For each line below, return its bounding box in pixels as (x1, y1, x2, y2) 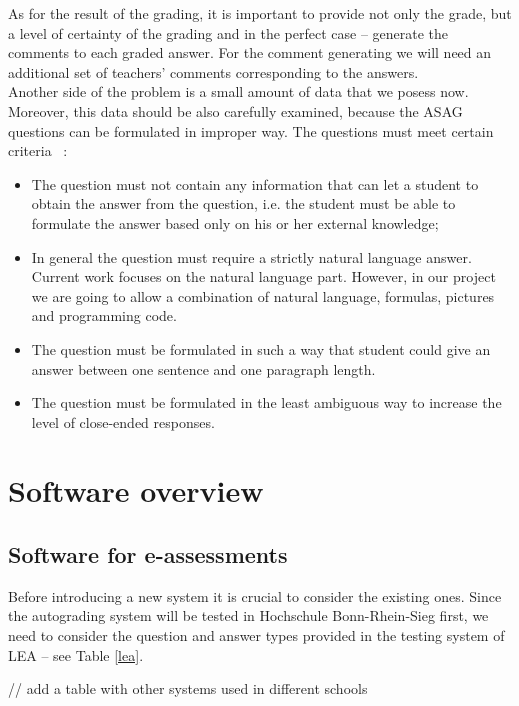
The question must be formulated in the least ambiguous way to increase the (31, 392, 502, 413)
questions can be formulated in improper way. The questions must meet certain (8, 120, 494, 141)
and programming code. (31, 305, 177, 326)
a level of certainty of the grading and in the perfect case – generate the (8, 22, 449, 43)
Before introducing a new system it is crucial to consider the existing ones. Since (8, 585, 502, 606)
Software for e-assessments (8, 539, 288, 570)
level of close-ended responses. (31, 411, 215, 432)
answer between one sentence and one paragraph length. (31, 358, 376, 379)
